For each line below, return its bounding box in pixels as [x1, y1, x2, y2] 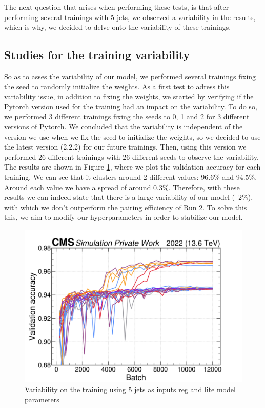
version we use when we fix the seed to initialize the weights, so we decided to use [4, 131, 261, 142]
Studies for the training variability [4, 47, 190, 63]
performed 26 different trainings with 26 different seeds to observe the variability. [4, 151, 259, 162]
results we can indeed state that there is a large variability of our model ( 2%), [4, 192, 253, 202]
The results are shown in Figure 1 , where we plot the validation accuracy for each [4, 161, 261, 172]
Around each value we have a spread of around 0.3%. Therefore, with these [4, 181, 240, 192]
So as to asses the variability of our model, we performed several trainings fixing [4, 70, 256, 81]
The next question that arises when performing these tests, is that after [4, 2, 229, 12]
